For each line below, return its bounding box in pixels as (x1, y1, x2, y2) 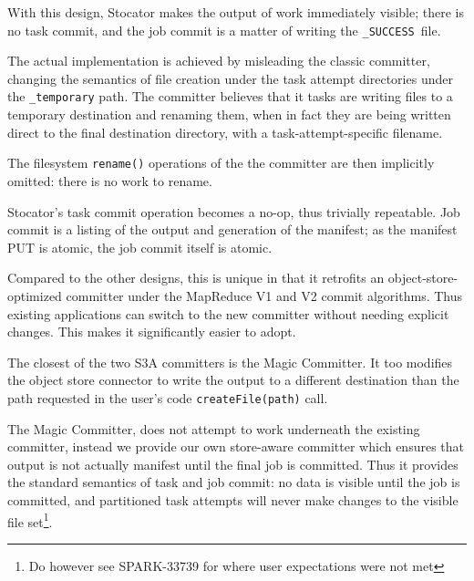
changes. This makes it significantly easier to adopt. (7, 322, 296, 341)
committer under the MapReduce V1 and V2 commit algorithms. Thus (66, 285, 462, 305)
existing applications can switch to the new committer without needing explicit (7, 304, 449, 323)
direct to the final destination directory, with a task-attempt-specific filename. (7, 122, 443, 141)
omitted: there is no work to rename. (7, 171, 212, 190)
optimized (7, 285, 62, 305)
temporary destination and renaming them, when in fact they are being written (7, 105, 451, 124)
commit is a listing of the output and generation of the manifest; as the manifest (7, 220, 458, 239)
